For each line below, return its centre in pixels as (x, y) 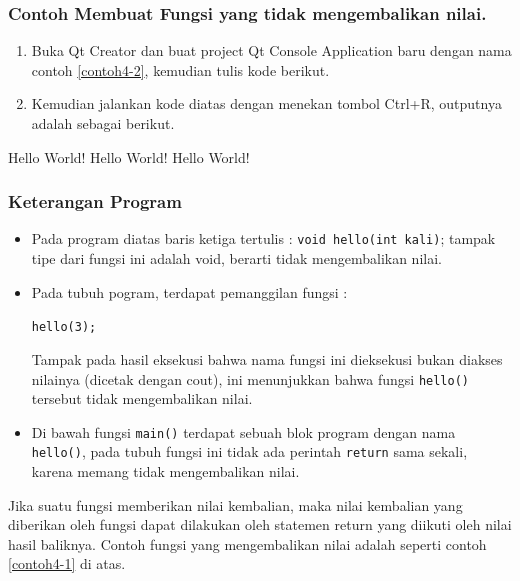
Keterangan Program (95, 201)
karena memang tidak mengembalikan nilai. (165, 471)
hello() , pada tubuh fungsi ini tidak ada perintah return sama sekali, (249, 451)
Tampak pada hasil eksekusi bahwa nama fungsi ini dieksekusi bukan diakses (267, 358)
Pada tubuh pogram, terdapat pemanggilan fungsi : (189, 291)
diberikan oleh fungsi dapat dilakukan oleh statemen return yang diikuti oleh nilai (260, 524)
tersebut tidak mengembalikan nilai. (142, 398)
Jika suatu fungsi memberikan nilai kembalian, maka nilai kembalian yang (235, 504)
